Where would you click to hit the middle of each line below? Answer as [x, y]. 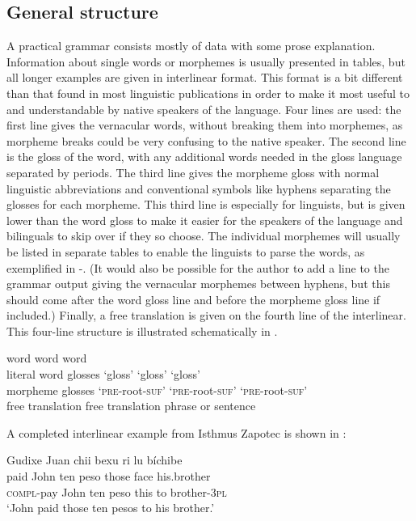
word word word [47, 358]
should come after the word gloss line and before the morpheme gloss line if [193, 299]
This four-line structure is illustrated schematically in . [142, 330]
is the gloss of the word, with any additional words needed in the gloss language [204, 157]
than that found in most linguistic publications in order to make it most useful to [208, 93]
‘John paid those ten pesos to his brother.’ [111, 508]
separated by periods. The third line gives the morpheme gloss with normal [193, 172]
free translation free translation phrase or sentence [131, 406]
